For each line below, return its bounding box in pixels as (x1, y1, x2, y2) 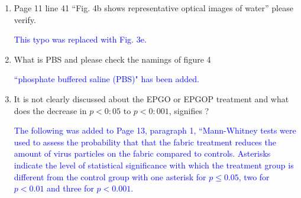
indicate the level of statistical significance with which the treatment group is (14, 158, 294, 171)
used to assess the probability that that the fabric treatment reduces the (14, 135, 276, 148)
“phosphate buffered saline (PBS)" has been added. (14, 73, 199, 85)
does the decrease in (14, 104, 87, 116)
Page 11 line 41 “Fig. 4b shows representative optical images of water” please (14, 2, 293, 14)
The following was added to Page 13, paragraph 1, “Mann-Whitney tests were (14, 124, 296, 137)
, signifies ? (169, 104, 209, 116)
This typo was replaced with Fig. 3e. (14, 33, 147, 46)
